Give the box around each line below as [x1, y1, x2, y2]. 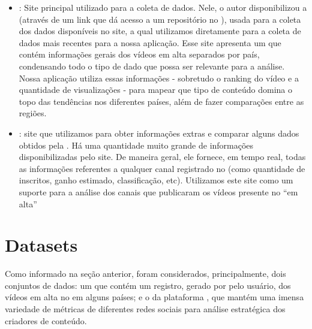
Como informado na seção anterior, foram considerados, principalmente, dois [5, 267, 286, 280]
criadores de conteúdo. [5, 314, 87, 327]
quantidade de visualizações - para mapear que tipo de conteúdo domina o [19, 83, 293, 96]
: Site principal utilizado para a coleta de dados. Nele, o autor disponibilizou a [19, 1, 307, 13]
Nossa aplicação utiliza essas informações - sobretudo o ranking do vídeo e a [19, 71, 299, 84]
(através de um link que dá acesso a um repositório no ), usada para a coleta [19, 13, 301, 25]
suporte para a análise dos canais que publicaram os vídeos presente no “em [19, 185, 298, 198]
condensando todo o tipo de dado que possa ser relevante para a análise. [19, 59, 285, 72]
